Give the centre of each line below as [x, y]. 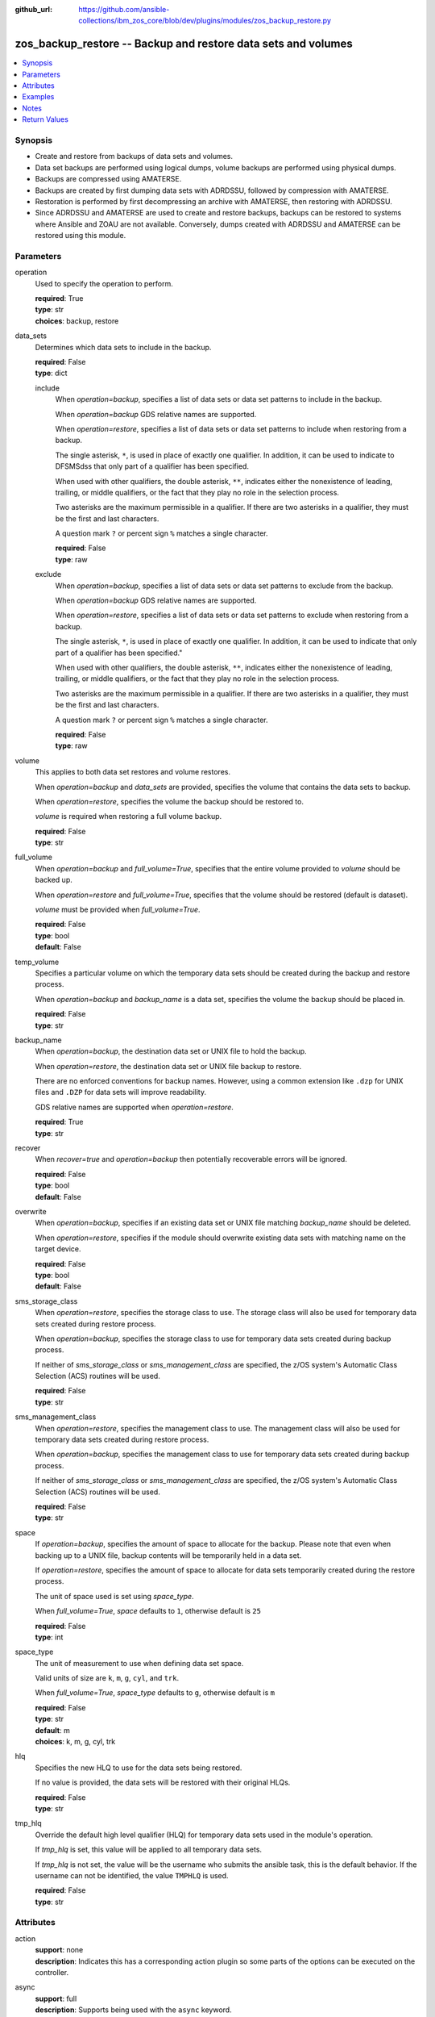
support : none [59, 1950]
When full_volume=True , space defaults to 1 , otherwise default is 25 [148, 1611]
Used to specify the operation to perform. [104, 283]
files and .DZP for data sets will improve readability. [121, 1092]
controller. [52, 1973]
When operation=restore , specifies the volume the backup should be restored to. [169, 801]
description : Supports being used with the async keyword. [134, 2010]
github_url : [33, 9]
